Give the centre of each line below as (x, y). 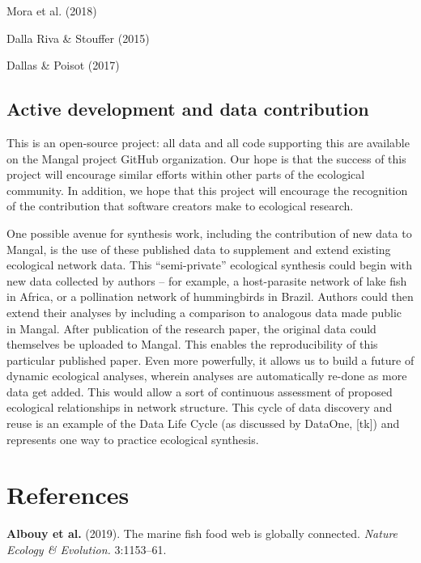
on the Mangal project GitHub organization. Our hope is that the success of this (206, 158)
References (68, 495)
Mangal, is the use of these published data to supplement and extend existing (199, 249)
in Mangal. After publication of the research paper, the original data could (191, 328)
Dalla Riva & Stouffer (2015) (78, 38)
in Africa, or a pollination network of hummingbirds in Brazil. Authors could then (210, 296)
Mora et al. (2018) (52, 11)
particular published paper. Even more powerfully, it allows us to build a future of (210, 360)
